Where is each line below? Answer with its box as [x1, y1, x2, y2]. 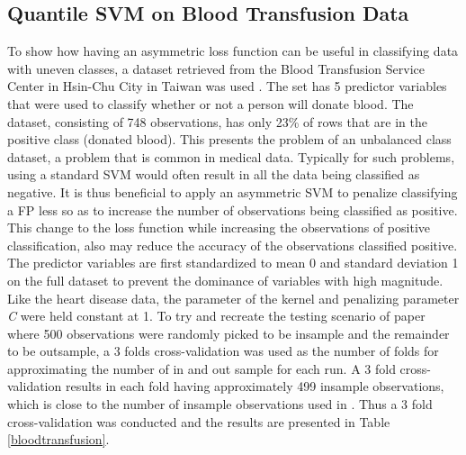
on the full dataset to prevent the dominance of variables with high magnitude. [7, 270, 444, 289]
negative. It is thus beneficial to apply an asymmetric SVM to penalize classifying [7, 182, 458, 201]
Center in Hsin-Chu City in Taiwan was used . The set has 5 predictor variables [7, 77, 447, 96]
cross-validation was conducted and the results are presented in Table [7, 412, 390, 431]
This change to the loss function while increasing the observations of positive [7, 218, 430, 237]
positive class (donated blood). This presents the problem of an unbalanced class [7, 130, 452, 149]
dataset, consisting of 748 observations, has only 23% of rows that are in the [7, 112, 427, 131]
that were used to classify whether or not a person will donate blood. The [7, 94, 414, 113]
